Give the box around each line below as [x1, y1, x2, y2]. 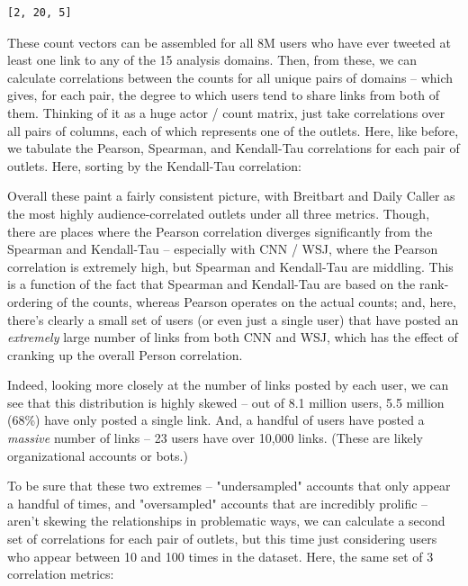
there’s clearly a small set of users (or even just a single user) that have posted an [7, 310, 459, 329]
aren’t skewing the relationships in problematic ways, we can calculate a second [7, 511, 445, 530]
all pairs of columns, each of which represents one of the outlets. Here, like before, [7, 121, 459, 140]
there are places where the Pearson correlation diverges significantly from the [7, 221, 433, 240]
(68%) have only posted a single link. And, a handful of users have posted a [7, 410, 425, 429]
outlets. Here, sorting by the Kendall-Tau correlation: [7, 156, 301, 175]
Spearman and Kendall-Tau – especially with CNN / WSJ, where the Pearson [7, 239, 438, 258]
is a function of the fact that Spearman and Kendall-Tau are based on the [7, 275, 416, 293]
